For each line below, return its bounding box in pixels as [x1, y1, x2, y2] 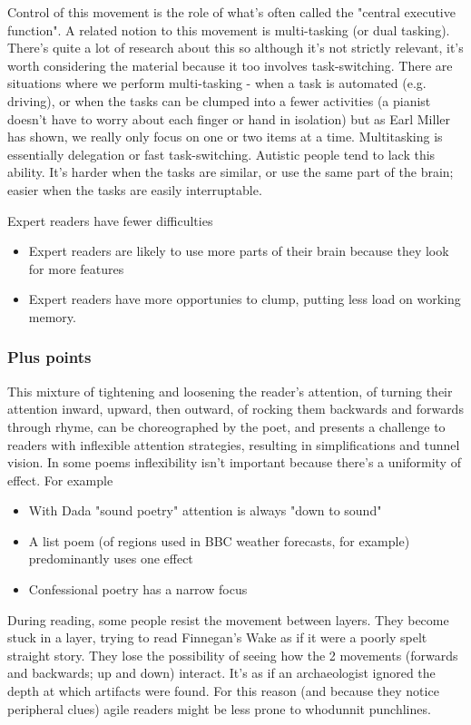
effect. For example [7, 470, 113, 489]
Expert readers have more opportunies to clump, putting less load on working [28, 289, 461, 309]
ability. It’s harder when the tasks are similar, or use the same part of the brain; [7, 162, 454, 181]
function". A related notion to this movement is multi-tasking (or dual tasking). [7, 20, 450, 39]
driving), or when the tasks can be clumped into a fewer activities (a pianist [7, 91, 431, 110]
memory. [28, 307, 76, 326]
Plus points [7, 346, 92, 368]
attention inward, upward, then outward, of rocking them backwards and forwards [7, 399, 464, 418]
